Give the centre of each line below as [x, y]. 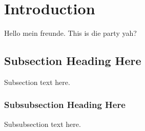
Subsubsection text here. [43, 124]
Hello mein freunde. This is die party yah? [70, 33]
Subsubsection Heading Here [65, 105]
